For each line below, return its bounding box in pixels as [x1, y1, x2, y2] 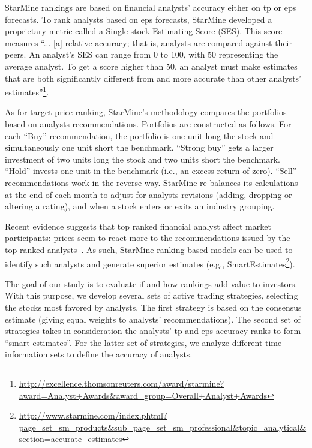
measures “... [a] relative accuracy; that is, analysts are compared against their [5, 36, 292, 49]
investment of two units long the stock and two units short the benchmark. [5, 152, 280, 165]
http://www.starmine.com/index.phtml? [19, 409, 167, 422]
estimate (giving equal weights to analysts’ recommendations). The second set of [5, 312, 301, 325]
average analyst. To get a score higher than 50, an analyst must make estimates [5, 59, 298, 72]
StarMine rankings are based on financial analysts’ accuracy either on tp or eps [5, 1, 296, 13]
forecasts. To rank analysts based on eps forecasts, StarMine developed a [5, 13, 272, 25]
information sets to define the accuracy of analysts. [5, 348, 193, 360]
